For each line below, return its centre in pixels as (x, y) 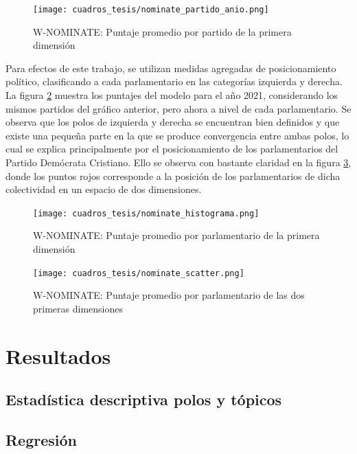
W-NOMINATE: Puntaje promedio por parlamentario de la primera (176, 235)
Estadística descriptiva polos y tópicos (144, 399)
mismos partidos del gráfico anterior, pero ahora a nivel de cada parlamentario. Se (178, 108)
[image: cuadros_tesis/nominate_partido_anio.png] (151, 10)
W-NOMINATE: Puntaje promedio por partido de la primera (162, 31)
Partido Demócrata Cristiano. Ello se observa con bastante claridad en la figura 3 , (178, 162)
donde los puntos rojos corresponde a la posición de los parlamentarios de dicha (173, 175)
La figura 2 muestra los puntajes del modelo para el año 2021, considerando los (172, 95)
